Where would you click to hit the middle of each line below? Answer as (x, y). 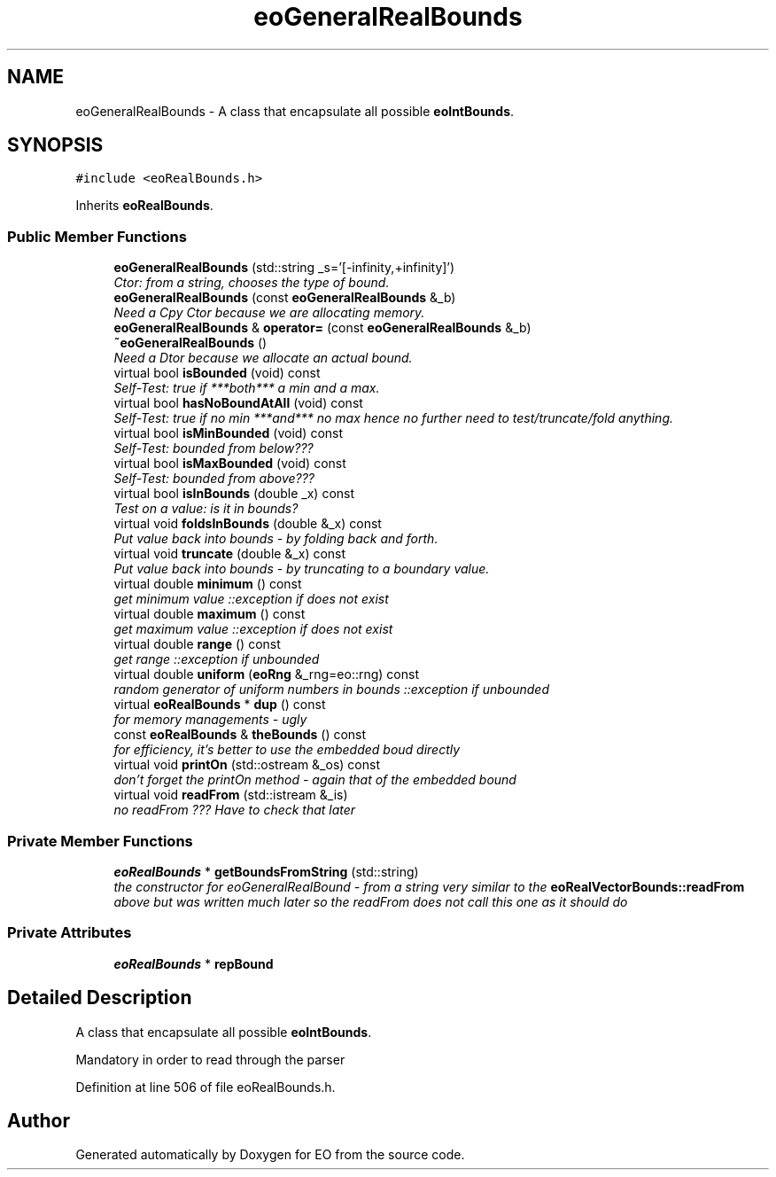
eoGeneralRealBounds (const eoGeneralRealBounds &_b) (285, 298)
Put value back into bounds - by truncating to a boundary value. (302, 569)
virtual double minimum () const (208, 584)
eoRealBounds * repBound (194, 963)
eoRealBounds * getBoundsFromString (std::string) (266, 871)
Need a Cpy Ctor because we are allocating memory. (269, 313)
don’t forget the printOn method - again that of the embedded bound (315, 780)
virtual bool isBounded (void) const (217, 373)
